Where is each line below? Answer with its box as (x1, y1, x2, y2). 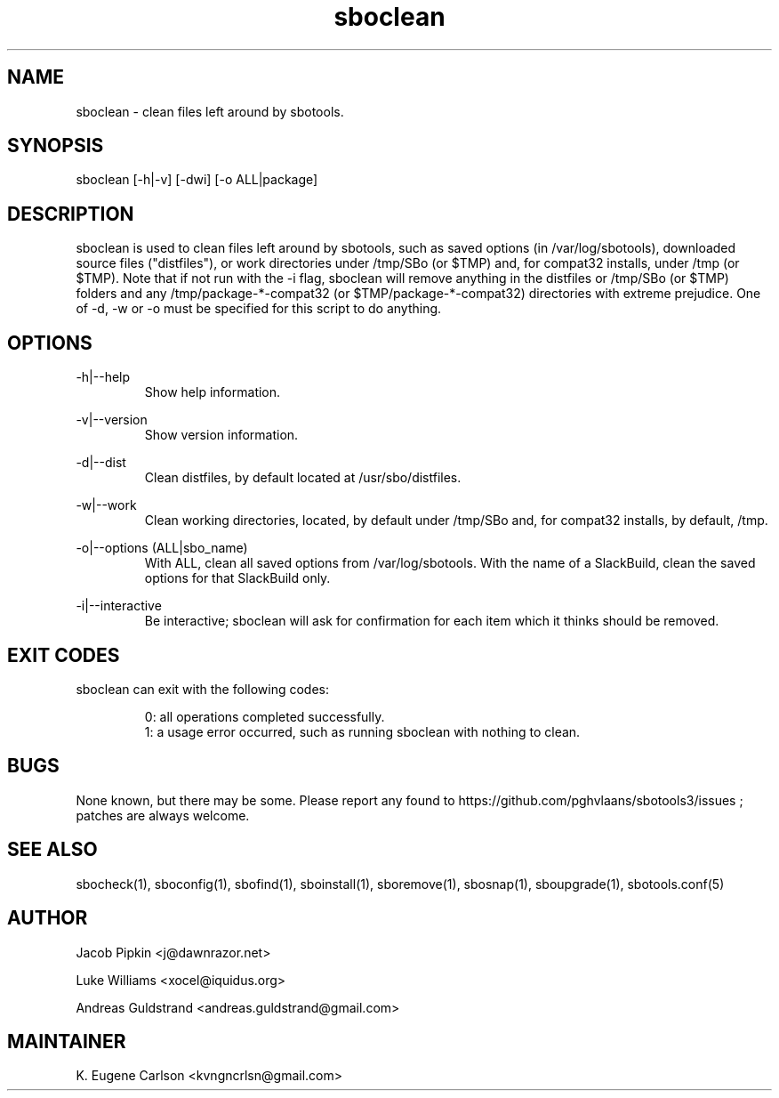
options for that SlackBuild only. (144, 570, 331, 586)
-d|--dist (76, 455, 126, 471)
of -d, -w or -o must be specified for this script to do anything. (76, 301, 442, 317)
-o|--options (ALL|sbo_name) (76, 540, 248, 556)
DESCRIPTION (7, 202, 134, 225)
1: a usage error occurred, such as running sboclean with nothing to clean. (144, 723, 581, 739)
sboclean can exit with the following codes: (76, 681, 329, 697)
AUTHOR (7, 907, 88, 930)
